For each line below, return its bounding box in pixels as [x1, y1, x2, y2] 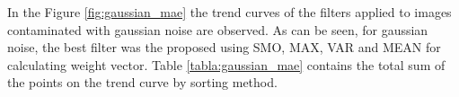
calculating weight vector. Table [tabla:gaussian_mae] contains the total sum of [7, 55, 446, 74]
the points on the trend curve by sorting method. [7, 73, 278, 92]
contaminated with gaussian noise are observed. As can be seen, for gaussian [7, 20, 428, 39]
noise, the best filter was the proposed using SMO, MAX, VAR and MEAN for [7, 38, 441, 57]
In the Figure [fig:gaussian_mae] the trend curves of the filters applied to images [7, 3, 452, 21]
